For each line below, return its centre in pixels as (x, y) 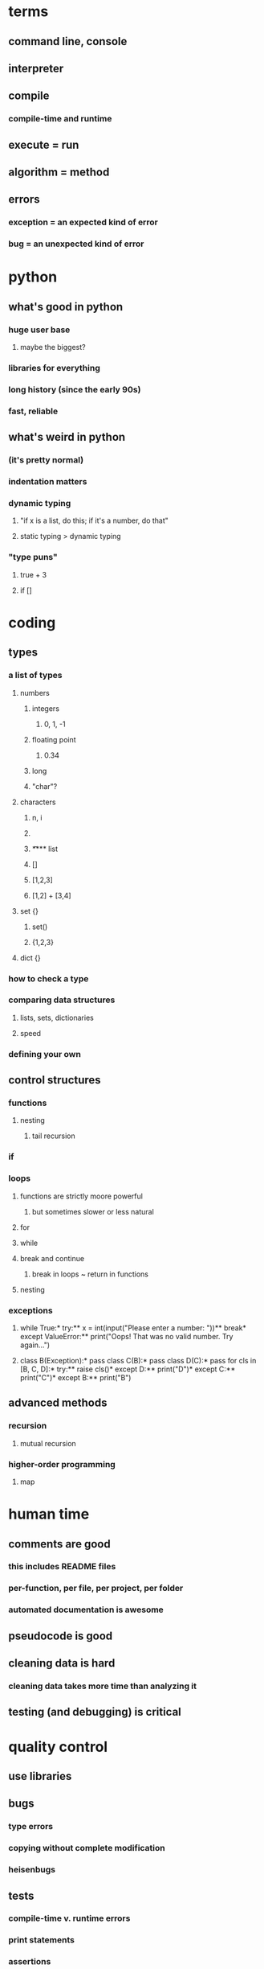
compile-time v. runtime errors (69, 1918)
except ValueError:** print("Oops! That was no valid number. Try (126, 1336)
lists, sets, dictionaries (57, 1017)
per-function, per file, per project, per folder (96, 1589)
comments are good (59, 1544)
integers (46, 708)
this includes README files (62, 1567)
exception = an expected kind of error (83, 222)
